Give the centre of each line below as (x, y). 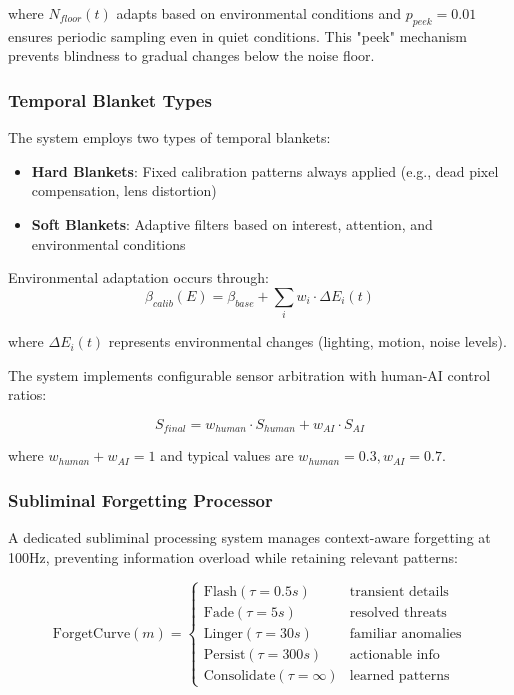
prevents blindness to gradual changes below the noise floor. (191, 55)
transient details (399, 591)
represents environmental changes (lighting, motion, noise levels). (307, 341)
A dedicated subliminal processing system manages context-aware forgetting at (249, 537)
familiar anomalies (405, 633)
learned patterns (399, 675)
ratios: (27, 394)
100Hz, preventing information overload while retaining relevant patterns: (233, 556)
